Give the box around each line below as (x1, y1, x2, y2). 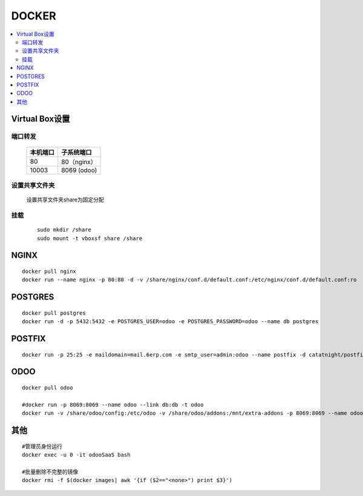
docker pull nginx (22, 267, 77, 275)
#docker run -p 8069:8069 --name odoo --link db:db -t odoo (22, 401, 204, 408)
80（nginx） (61, 158, 97, 166)
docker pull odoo (22, 384, 73, 391)
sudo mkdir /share (37, 226, 92, 233)
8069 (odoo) (61, 166, 97, 174)
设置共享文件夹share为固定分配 (26, 196, 104, 203)
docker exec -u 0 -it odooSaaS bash (22, 451, 131, 458)
